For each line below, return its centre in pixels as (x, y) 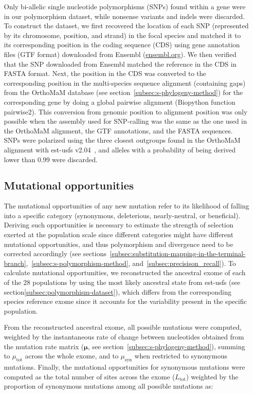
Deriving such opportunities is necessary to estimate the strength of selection (119, 225)
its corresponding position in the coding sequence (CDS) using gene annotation (122, 45)
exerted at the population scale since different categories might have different (119, 235)
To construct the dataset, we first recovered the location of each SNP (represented (126, 26)
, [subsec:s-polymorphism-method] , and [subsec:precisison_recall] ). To (131, 263)
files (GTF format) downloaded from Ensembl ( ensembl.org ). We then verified (120, 54)
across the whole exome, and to (72, 356)
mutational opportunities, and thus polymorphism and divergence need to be (118, 244)
